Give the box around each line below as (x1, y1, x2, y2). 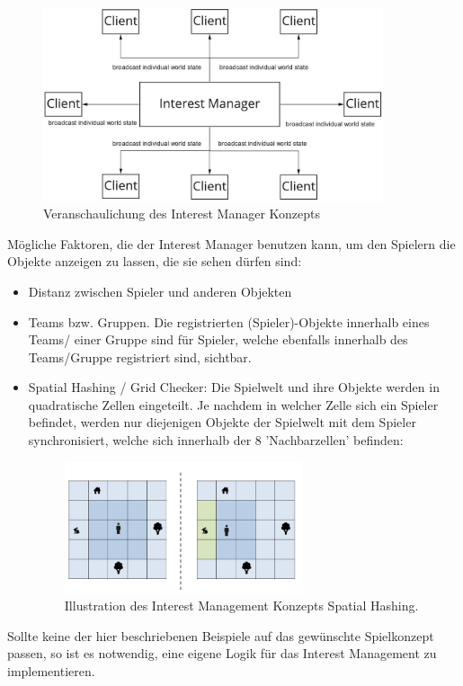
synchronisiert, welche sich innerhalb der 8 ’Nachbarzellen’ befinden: (28, 431, 404, 450)
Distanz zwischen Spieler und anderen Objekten (28, 281, 292, 300)
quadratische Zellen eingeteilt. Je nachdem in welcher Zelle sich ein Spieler (28, 395, 439, 414)
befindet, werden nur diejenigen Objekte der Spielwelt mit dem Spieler (28, 413, 416, 432)
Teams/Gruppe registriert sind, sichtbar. (28, 347, 252, 366)
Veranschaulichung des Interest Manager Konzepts (43, 204, 321, 223)
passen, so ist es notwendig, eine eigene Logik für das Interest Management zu (7, 644, 437, 663)
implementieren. (7, 661, 95, 680)
